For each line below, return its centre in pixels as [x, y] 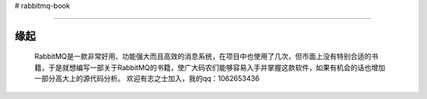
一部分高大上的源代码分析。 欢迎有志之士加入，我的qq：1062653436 [147, 79]
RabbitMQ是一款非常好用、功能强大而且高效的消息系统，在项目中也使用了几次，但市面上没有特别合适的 [203, 57]
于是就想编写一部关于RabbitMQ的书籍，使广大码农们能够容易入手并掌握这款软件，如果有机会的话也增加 [217, 68]
